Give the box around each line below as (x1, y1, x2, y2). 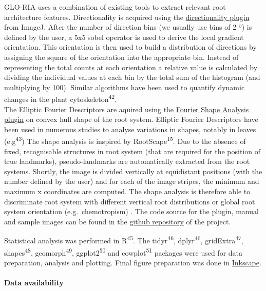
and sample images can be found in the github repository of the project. (4, 216, 231, 226)
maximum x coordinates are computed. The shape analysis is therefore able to (4, 186, 251, 196)
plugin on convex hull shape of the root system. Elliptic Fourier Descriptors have (4, 114, 258, 124)
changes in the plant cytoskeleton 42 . (4, 92, 117, 104)
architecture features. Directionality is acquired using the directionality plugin (4, 11, 250, 22)
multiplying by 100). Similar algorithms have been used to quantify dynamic (4, 81, 245, 92)
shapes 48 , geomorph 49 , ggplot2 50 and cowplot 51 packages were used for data (4, 245, 243, 258)
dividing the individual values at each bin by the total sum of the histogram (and (4, 72, 260, 82)
